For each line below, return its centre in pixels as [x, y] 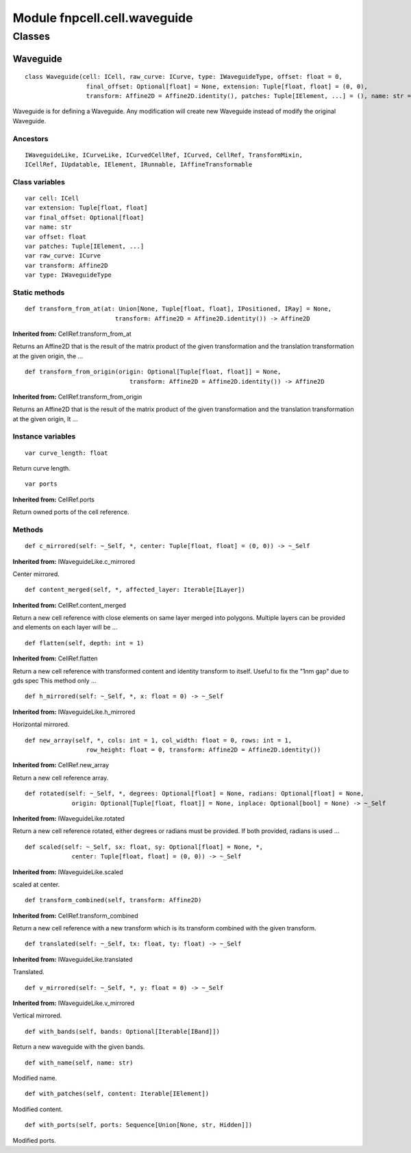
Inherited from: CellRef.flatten [55, 658]
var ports [41, 484]
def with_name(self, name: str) [79, 1063]
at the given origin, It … [45, 419]
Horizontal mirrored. [41, 724]
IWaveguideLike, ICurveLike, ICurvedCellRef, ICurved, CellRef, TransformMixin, [164, 155]
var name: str [48, 227]
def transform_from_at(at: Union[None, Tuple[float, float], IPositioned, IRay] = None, [178, 309]
